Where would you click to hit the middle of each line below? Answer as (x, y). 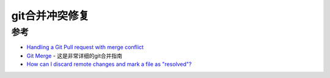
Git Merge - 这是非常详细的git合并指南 (74, 56)
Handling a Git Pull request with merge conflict (85, 47)
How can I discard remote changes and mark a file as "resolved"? (109, 64)
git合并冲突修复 (50, 16)
